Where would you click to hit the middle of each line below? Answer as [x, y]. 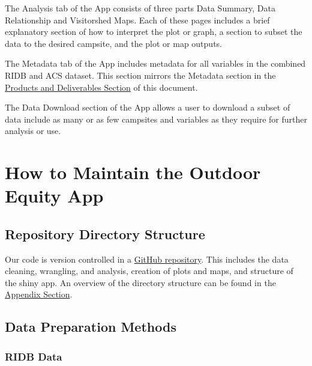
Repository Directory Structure [105, 233]
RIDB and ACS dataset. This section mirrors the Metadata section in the [140, 75]
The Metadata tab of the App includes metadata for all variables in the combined [155, 63]
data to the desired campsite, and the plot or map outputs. [113, 43]
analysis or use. [33, 131]
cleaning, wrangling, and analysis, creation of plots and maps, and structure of [149, 271]
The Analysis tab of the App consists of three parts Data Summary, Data [140, 8]
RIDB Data [34, 356]
